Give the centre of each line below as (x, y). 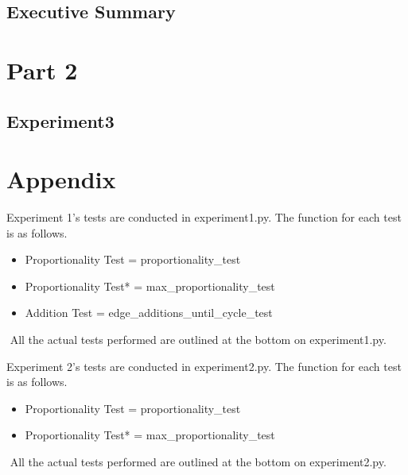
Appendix (61, 179)
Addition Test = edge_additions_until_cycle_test (149, 313)
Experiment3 (60, 120)
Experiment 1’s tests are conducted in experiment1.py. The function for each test (204, 217)
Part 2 (42, 70)
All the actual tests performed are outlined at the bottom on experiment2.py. (198, 461)
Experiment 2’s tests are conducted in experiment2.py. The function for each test (204, 366)
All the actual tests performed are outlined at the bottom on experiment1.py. (198, 340)
